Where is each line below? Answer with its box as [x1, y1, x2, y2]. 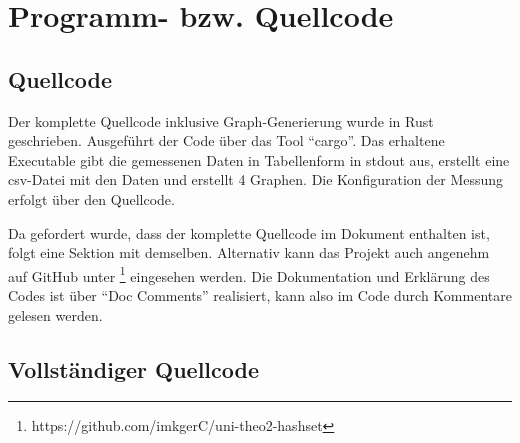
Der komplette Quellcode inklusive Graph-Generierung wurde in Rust [8, 110, 434, 131]
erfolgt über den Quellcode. [8, 188, 175, 209]
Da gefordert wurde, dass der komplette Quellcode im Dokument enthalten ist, [8, 222, 490, 243]
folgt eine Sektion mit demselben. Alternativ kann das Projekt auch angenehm [8, 242, 490, 263]
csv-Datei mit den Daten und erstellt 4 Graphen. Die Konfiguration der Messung [8, 169, 504, 190]
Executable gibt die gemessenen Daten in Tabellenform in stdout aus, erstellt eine [8, 149, 510, 170]
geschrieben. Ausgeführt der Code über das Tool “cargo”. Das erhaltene [8, 130, 445, 151]
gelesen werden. [8, 304, 103, 325]
